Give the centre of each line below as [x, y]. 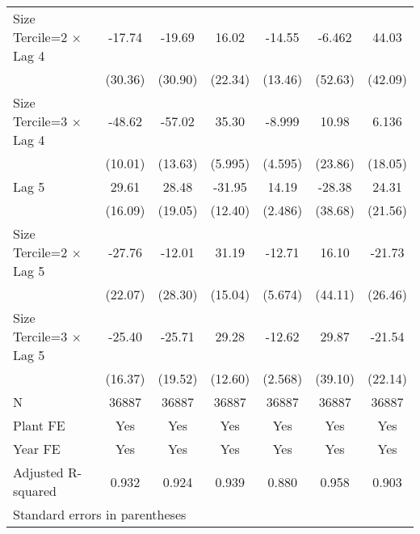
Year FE [37, 449]
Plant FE [39, 425]
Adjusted [38, 472]
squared [35, 491]
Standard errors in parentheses [100, 514]
